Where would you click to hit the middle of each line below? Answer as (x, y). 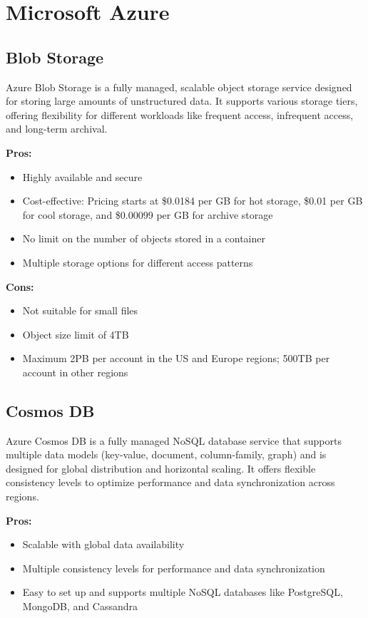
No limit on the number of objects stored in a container (144, 238)
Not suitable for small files (80, 310)
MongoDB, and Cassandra (80, 606)
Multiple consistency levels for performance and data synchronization (174, 568)
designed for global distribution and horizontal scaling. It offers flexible (161, 468)
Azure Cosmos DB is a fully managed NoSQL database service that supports (174, 440)
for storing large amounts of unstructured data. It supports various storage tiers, (182, 101)
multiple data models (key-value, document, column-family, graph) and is (166, 454)
